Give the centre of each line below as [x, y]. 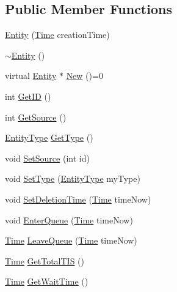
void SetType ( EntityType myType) [73, 178]
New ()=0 [85, 76]
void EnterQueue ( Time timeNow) [69, 219]
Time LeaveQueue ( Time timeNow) [71, 240]
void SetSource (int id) [47, 158]
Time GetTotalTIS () [45, 260]
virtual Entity [31, 76]
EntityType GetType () [49, 137]
